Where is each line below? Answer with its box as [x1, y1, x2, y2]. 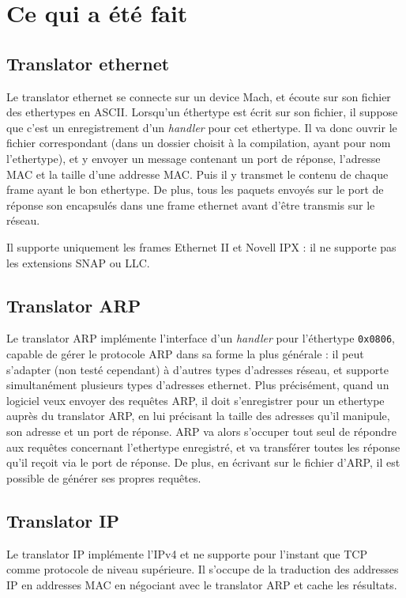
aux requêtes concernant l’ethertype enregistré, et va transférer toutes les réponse [6, 438, 400, 455]
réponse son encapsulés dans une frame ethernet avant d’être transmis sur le [6, 196, 375, 213]
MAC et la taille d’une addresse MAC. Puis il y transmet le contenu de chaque [6, 165, 389, 182]
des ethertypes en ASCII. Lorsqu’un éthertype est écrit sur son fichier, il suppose [6, 104, 398, 120]
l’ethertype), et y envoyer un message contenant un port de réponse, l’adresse [6, 149, 381, 166]
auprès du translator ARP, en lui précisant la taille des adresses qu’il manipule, [6, 407, 390, 424]
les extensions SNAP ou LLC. [6, 254, 150, 271]
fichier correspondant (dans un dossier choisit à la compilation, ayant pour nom [6, 134, 391, 151]
